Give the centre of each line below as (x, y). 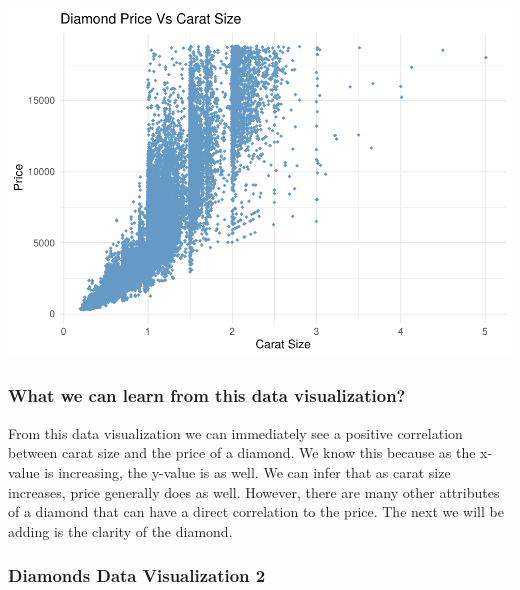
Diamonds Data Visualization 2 (137, 575)
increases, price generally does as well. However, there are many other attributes (254, 491)
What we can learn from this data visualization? (207, 395)
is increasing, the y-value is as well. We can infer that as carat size (247, 471)
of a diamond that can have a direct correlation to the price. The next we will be (256, 511)
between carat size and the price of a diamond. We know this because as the (242, 452)
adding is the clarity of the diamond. (120, 530)
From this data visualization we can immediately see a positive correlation (235, 432)
